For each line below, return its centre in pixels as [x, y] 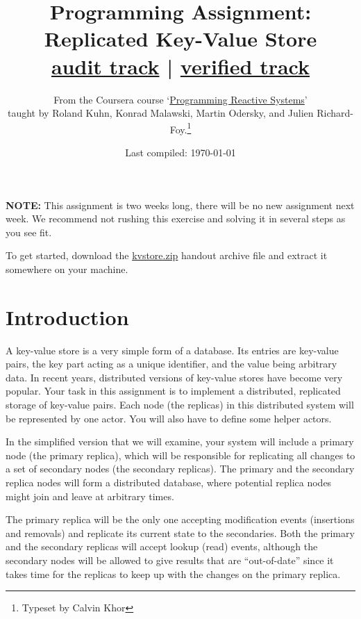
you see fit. [29, 232]
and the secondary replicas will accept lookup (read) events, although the [162, 546]
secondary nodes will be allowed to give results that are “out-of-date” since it [170, 560]
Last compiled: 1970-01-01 [180, 152]
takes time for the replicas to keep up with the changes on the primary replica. [173, 573]
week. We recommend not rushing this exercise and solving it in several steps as [176, 218]
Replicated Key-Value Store [180, 39]
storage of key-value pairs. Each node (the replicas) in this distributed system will [180, 404]
